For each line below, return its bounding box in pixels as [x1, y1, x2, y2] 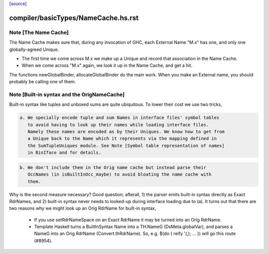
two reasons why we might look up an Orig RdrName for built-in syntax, [9, 205, 156, 212]
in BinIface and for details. [27, 150, 102, 156]
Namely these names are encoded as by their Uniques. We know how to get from [27, 129, 225, 135]
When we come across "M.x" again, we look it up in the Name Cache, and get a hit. [21, 62, 193, 68]
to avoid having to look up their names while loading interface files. [27, 122, 209, 127]
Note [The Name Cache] [9, 29, 69, 36]
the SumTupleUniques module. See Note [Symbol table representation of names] [27, 143, 225, 148]
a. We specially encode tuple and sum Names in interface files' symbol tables [19, 115, 220, 121]
